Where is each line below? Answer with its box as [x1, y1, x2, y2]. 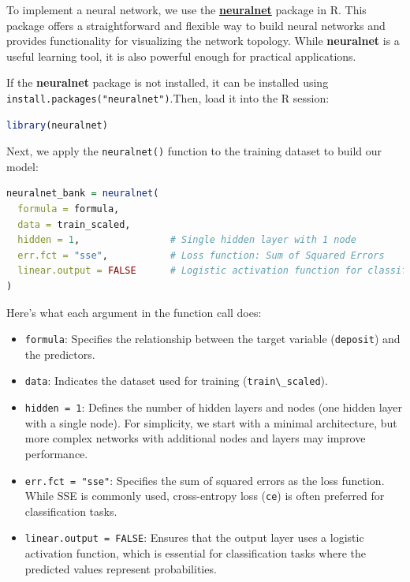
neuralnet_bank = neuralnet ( [6, 188, 159, 200]
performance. [24, 445, 88, 461]
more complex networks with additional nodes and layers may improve [24, 430, 366, 446]
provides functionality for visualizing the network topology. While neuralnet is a [6, 32, 400, 49]
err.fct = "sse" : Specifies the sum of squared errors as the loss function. [24, 472, 385, 488]
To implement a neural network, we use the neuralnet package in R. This [6, 2, 367, 17]
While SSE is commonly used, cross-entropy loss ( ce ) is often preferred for [24, 487, 385, 504]
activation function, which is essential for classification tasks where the [24, 545, 367, 561]
